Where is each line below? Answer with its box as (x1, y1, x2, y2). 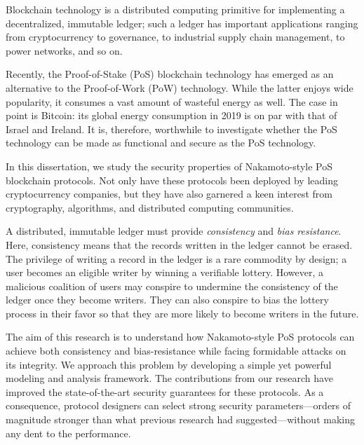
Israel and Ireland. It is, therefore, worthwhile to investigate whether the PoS (6, 121, 337, 136)
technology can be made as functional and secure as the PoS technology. (6, 135, 316, 150)
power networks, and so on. (6, 43, 123, 57)
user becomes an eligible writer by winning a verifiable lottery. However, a (6, 265, 324, 280)
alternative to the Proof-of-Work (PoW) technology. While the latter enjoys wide (6, 80, 353, 95)
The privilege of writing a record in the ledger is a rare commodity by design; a (6, 251, 347, 266)
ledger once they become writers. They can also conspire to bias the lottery (6, 292, 329, 307)
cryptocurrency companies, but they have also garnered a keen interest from (6, 186, 332, 201)
